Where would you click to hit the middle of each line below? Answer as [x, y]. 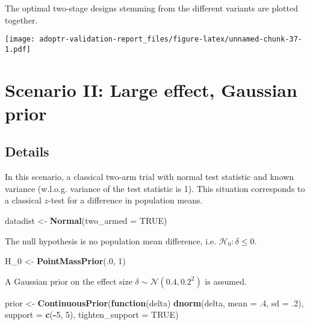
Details [27, 151]
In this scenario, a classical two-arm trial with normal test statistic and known [150, 177]
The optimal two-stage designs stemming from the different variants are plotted [151, 8]
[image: [20, 39]
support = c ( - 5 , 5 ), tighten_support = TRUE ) [92, 314]
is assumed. [226, 281]
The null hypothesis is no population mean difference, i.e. [111, 240]
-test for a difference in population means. [125, 200]
